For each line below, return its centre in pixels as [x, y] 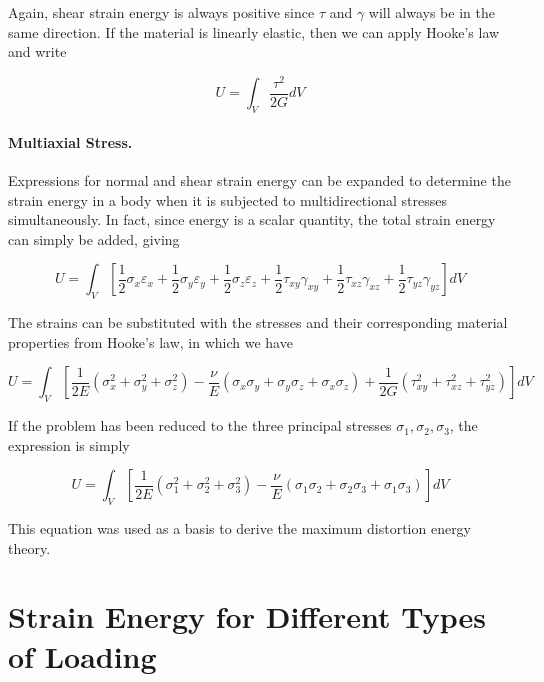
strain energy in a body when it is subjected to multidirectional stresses [227, 199]
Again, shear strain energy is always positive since [161, 12]
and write [37, 51]
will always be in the [431, 12]
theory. [29, 547]
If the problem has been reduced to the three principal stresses [200, 425]
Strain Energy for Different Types [247, 616]
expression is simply [69, 444]
